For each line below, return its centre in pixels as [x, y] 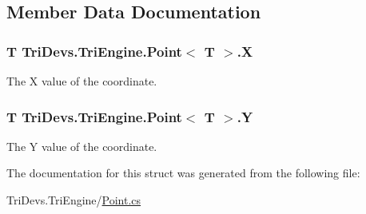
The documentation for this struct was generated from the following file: [183, 173]
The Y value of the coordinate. [82, 146]
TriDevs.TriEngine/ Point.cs [74, 200]
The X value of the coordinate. [82, 81]
